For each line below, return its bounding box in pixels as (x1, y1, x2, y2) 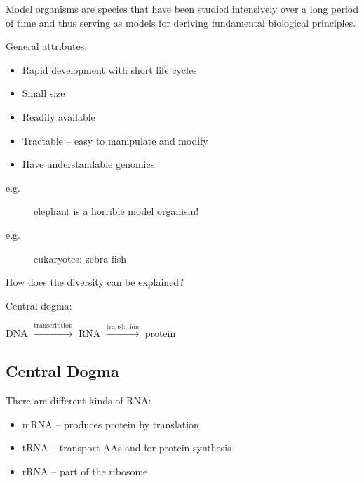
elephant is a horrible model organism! (34, 204, 199, 218)
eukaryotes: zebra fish (34, 251, 127, 265)
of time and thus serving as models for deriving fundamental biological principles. (6, 15, 356, 29)
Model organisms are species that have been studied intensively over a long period (6, 1, 359, 15)
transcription (34, 322, 73, 330)
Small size (22, 86, 65, 100)
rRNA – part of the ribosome (22, 463, 148, 478)
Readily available (22, 109, 95, 124)
